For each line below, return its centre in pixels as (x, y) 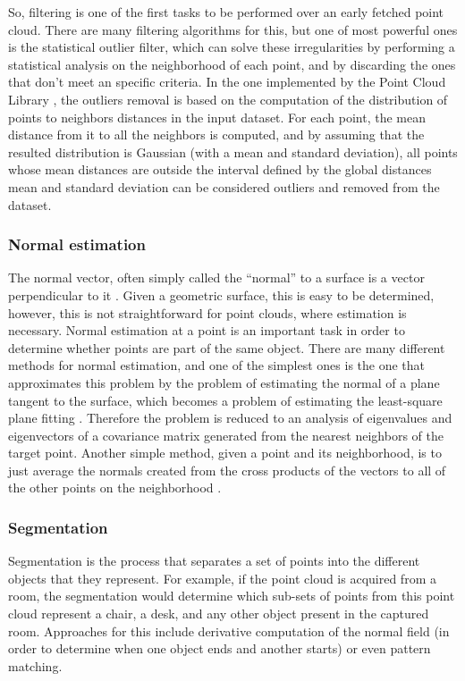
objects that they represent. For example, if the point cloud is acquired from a (222, 578)
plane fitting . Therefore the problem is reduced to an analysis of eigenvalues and (230, 418)
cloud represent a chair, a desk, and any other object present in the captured (219, 614)
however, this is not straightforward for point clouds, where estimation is (207, 312)
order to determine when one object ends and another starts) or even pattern (220, 648)
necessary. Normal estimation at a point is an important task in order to (207, 330)
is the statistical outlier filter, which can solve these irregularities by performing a (232, 47)
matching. (35, 665)
